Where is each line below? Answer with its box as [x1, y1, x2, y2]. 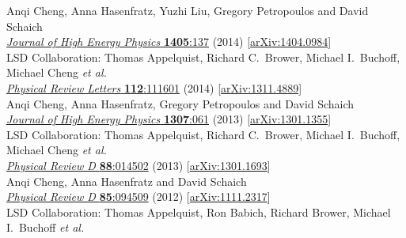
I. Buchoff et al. [6, 219, 85, 236]
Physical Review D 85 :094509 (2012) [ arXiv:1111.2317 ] [6, 188, 271, 205]
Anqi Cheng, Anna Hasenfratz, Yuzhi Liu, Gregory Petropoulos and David [6, 2, 369, 18]
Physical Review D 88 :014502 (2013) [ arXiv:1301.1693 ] [6, 157, 271, 173]
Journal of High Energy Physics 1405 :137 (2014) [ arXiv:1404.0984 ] [6, 33, 332, 50]
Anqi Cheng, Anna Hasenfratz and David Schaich [6, 172, 247, 189]
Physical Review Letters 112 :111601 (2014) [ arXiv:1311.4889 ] [6, 79, 302, 96]
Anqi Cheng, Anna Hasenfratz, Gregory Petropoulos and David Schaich [6, 95, 355, 111]
